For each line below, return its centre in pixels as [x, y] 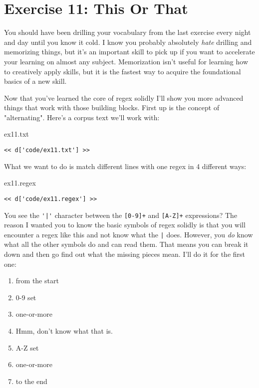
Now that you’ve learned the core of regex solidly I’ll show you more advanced [124, 97]
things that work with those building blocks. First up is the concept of [112, 107]
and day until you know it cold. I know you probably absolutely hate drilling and [128, 42]
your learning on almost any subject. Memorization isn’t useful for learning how [126, 61]
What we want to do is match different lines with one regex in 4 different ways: [125, 166]
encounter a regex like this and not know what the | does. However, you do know [129, 234]
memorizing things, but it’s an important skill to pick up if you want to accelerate [129, 52]
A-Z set [27, 347]
